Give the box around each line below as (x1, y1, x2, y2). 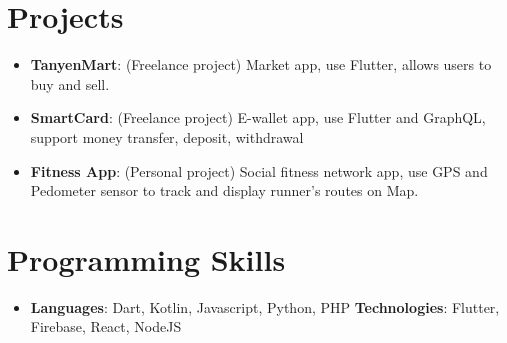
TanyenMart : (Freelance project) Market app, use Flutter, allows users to (30, 54, 492, 75)
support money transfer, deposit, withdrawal (30, 126, 304, 147)
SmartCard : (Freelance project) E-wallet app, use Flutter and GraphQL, (30, 107, 486, 128)
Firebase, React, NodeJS (30, 316, 182, 337)
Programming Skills (7, 238, 286, 279)
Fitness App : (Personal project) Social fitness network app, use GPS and (30, 160, 488, 181)
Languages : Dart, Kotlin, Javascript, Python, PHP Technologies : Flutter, (30, 296, 500, 317)
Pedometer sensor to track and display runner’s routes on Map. (30, 180, 419, 201)
